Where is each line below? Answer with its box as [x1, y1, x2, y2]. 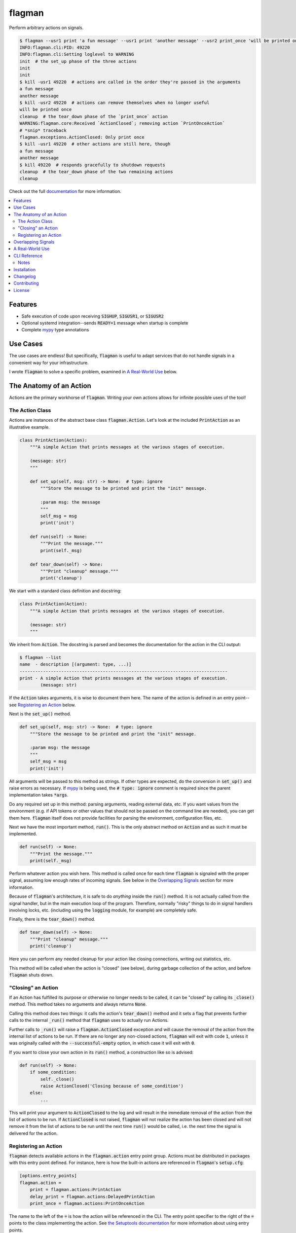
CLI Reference [13, 253, 43, 258]
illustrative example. [9, 424, 50, 430]
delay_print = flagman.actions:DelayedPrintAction [30, 1194, 155, 1199]
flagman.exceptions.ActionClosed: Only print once [19, 135, 145, 140]
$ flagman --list [19, 654, 62, 660]
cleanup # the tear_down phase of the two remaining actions [19, 169, 173, 175]
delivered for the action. [9, 1130, 58, 1136]
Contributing [13, 280, 39, 286]
